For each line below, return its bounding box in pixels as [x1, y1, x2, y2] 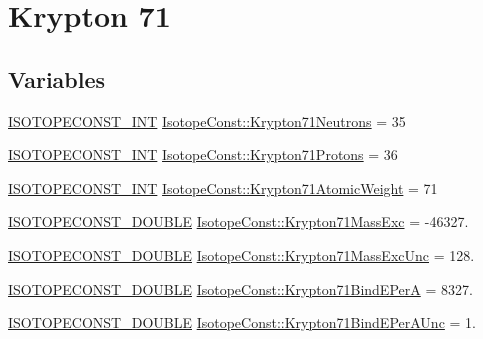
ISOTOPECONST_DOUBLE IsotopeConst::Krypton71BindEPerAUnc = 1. [8, 312, 476, 333]
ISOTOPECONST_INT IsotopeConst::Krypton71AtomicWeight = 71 [8, 177, 438, 198]
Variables [8, 63, 106, 94]
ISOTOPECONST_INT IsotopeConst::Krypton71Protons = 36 [8, 144, 398, 165]
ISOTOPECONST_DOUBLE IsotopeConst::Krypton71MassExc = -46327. [8, 211, 469, 232]
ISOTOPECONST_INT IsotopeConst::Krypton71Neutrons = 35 [8, 110, 406, 131]
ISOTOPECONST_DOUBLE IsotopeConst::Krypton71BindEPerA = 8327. [8, 278, 473, 299]
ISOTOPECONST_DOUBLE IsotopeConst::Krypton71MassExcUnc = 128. [8, 244, 475, 265]
